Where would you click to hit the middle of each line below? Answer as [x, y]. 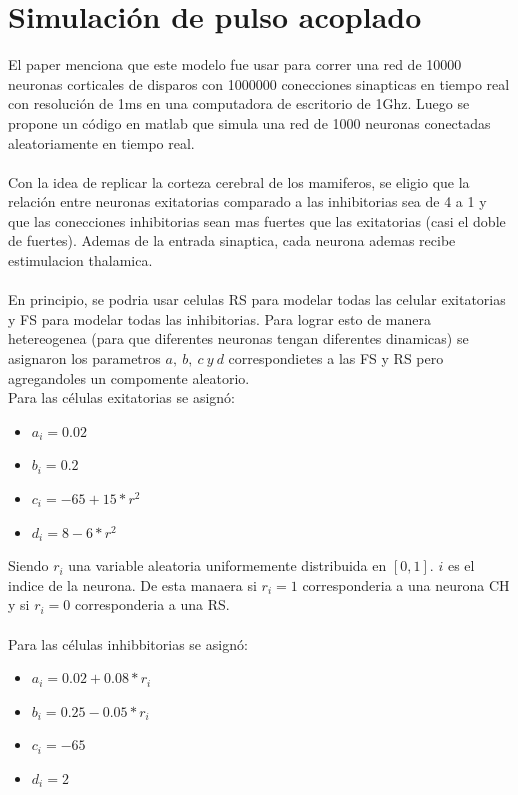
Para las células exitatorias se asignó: [121, 397]
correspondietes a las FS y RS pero [336, 358]
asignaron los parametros [84, 358]
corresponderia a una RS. [152, 604]
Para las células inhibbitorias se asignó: [128, 643]
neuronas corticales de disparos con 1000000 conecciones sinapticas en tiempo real [259, 83]
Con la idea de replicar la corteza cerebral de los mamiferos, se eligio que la [239, 181]
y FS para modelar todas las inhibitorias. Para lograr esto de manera [219, 318]
